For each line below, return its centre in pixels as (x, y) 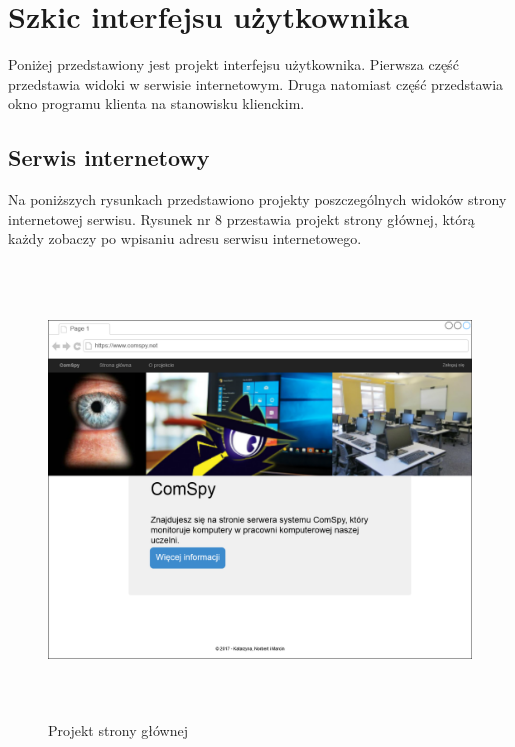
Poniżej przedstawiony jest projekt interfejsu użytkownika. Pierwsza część (233, 64)
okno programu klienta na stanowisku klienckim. (156, 103)
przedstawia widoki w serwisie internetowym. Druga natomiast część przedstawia (256, 83)
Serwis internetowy (109, 157)
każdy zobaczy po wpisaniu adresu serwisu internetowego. (185, 238)
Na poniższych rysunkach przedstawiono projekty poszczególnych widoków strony (257, 199)
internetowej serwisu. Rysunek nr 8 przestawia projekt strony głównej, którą (241, 218)
